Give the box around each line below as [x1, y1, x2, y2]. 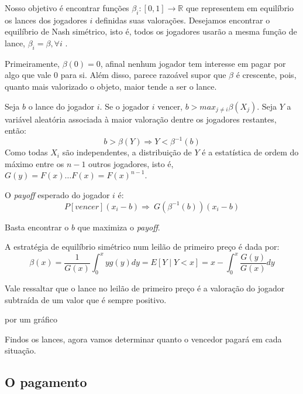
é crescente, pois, [236, 69, 297, 81]
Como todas [5, 146, 48, 158]
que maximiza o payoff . [77, 220, 160, 233]
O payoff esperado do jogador [5, 189, 110, 201]
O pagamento [5, 373, 87, 391]
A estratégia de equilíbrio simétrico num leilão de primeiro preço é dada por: [5, 240, 280, 253]
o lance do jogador [28, 100, 95, 112]
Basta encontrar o [5, 220, 69, 233]
